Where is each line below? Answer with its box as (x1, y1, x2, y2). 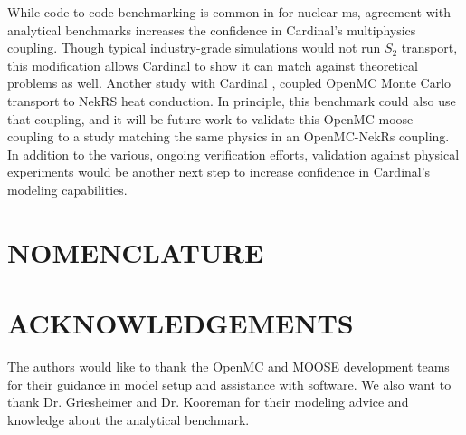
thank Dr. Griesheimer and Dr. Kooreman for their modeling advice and (7, 392, 409, 411)
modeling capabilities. (7, 179, 128, 198)
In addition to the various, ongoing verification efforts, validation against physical (7, 144, 460, 163)
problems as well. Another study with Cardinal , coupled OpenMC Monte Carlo (7, 73, 452, 92)
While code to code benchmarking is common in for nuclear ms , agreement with (7, 3, 451, 21)
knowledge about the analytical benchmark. (7, 410, 250, 429)
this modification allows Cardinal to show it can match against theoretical (7, 55, 418, 74)
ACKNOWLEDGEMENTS (7, 304, 354, 342)
